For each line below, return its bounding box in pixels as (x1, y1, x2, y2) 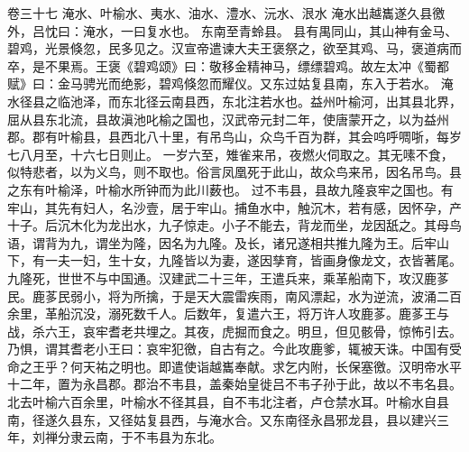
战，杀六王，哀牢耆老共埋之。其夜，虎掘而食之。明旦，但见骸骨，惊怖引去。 (7, 321, 462, 340)
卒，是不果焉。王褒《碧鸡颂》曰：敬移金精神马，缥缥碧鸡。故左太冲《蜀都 (7, 56, 449, 75)
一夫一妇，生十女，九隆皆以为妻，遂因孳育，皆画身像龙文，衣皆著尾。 (44, 251, 462, 270)
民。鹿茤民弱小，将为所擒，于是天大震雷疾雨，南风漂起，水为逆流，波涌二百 (7, 286, 462, 305)
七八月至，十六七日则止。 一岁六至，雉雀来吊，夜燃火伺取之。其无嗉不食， (7, 144, 454, 163)
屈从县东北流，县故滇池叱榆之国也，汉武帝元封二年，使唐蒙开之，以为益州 (7, 109, 449, 128)
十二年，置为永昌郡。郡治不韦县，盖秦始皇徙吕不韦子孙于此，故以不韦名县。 (7, 374, 462, 393)
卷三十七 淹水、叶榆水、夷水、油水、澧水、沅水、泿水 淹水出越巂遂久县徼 (7, 4, 446, 22)
